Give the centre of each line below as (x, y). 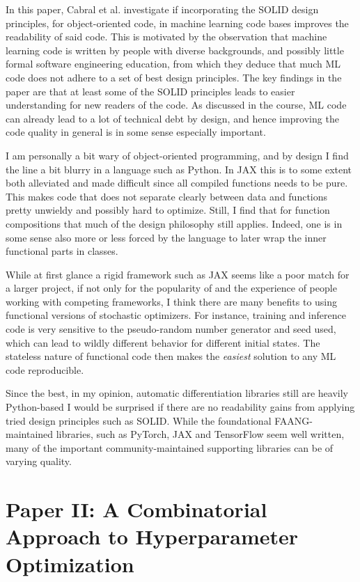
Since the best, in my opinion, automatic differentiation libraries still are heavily (177, 393)
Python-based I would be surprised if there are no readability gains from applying (180, 407)
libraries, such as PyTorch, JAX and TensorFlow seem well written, (200, 434)
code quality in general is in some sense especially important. (136, 132)
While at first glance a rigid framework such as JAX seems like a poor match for (178, 274)
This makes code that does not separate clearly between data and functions (167, 196)
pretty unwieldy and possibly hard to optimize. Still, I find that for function (168, 210)
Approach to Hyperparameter (152, 536)
